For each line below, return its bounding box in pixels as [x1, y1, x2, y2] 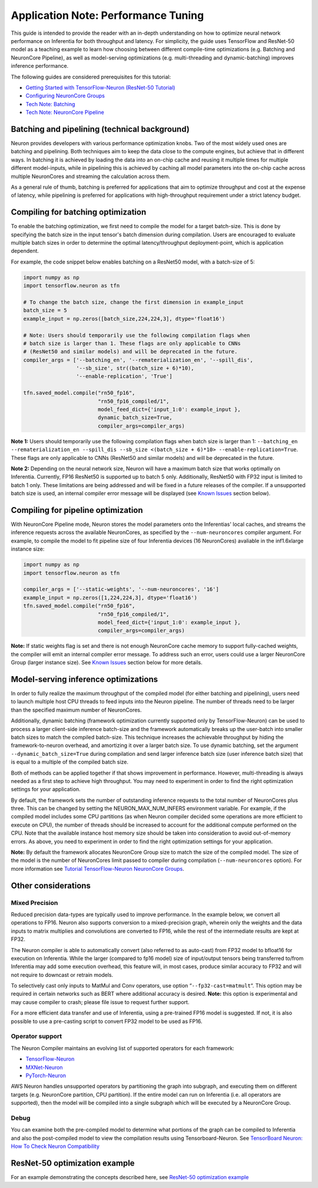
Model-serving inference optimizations [11, 674, 158, 684]
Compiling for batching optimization [11, 207, 147, 218]
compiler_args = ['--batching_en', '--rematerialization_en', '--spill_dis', [23, 357, 253, 363]
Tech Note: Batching [25, 100, 75, 107]
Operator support [11, 1032, 62, 1041]
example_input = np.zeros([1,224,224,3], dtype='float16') [23, 594, 197, 601]
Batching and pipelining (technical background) [11, 124, 190, 134]
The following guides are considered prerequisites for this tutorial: [11, 73, 171, 80]
